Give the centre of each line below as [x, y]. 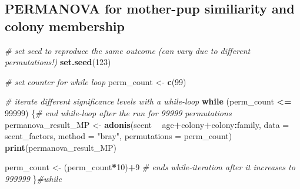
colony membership [65, 26]
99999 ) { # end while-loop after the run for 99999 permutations [118, 112]
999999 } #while [33, 178]
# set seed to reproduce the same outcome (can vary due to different [128, 50]
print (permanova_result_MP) [61, 147]
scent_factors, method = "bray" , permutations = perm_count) [119, 136]
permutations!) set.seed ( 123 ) [58, 62]
